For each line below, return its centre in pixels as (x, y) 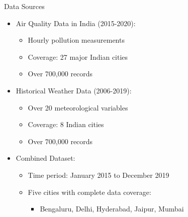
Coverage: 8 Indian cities (66, 124)
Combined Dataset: (45, 158)
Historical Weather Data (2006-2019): (74, 90)
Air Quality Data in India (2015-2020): (76, 23)
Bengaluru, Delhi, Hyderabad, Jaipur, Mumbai (112, 209)
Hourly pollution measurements (76, 40)
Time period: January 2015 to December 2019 (99, 175)
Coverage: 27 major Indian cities (78, 57)
